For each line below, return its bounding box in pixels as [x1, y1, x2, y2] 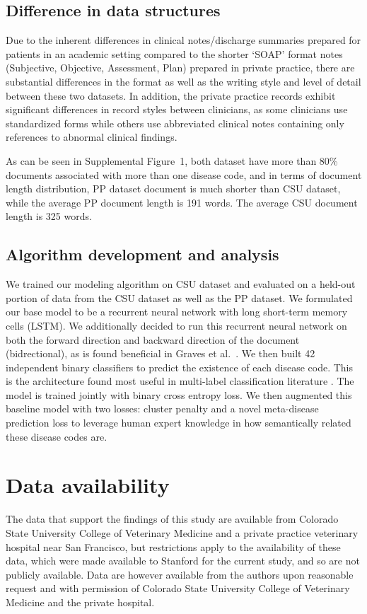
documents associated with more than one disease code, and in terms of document [6, 167, 362, 182]
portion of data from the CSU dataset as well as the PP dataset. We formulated [6, 290, 353, 305]
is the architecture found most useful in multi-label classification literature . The [6, 373, 354, 388]
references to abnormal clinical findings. [6, 129, 177, 144]
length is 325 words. [6, 209, 92, 224]
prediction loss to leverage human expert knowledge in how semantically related [6, 415, 351, 430]
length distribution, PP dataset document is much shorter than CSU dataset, [6, 181, 341, 196]
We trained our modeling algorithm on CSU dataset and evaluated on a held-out [6, 277, 356, 291]
